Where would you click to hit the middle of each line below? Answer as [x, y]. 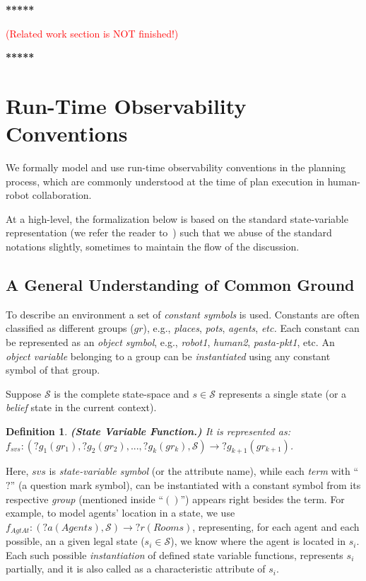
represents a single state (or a [283, 393]
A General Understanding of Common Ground [180, 285]
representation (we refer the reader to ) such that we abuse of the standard [169, 232]
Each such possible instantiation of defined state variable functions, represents [175, 554]
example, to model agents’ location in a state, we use [120, 513]
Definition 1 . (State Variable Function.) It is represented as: [148, 431]
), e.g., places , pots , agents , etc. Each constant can [251, 328]
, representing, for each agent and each [276, 526]
